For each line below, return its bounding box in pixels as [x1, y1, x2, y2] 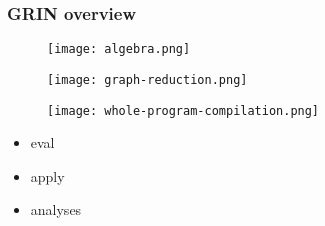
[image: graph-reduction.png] [47, 72, 248, 87]
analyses [30, 199, 82, 220]
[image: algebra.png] [47, 42, 191, 57]
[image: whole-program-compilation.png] [47, 103, 320, 118]
